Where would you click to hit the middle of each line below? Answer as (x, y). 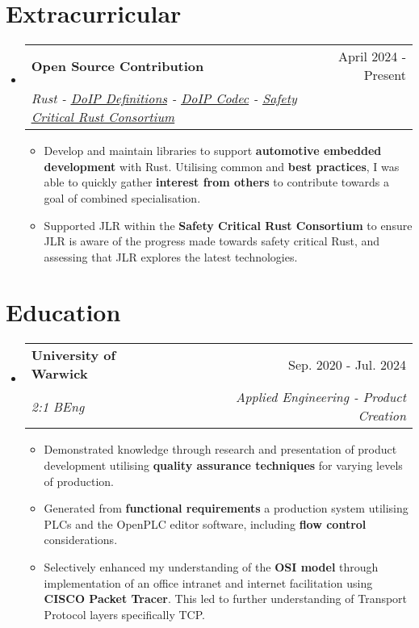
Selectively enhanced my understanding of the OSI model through (211, 566)
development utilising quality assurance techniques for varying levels (223, 465)
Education (63, 312)
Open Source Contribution (117, 65)
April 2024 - (372, 57)
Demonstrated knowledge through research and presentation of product (220, 449)
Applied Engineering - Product (321, 397)
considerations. (81, 540)
